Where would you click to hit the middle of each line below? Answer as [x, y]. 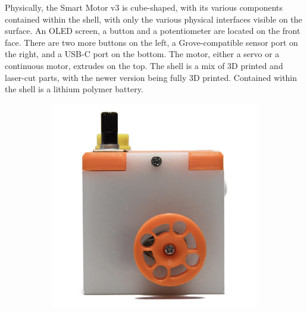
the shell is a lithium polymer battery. [74, 89]
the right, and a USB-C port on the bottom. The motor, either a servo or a [142, 54]
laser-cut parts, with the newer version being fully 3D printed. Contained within [151, 77]
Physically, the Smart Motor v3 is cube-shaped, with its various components [144, 7]
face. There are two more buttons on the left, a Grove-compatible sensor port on [151, 42]
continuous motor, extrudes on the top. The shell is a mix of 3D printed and [144, 65]
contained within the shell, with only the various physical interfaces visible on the [153, 19]
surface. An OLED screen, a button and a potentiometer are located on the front [153, 31]
